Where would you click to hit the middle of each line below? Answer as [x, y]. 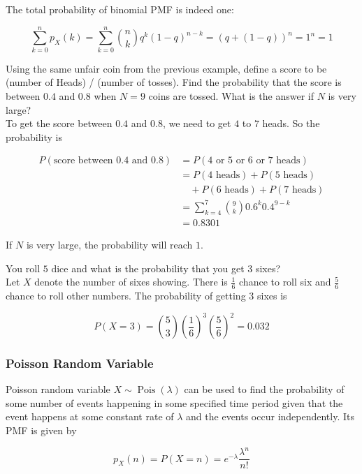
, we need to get [197, 123]
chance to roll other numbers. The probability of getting [126, 295]
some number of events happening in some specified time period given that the [174, 402]
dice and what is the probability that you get [148, 268]
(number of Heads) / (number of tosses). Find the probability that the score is [174, 82]
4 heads [224, 176]
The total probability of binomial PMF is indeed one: [120, 9]
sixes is [272, 295]
